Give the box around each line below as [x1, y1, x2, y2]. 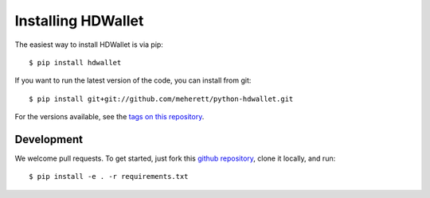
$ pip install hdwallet [29, 58, 122, 67]
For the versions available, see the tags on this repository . [14, 112, 205, 122]
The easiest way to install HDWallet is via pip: [14, 40, 163, 49]
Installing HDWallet [14, 12, 144, 29]
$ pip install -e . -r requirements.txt [29, 172, 189, 181]
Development [14, 132, 84, 146]
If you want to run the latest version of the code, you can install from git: [14, 76, 252, 85]
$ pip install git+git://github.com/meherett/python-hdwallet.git [29, 94, 294, 103]
